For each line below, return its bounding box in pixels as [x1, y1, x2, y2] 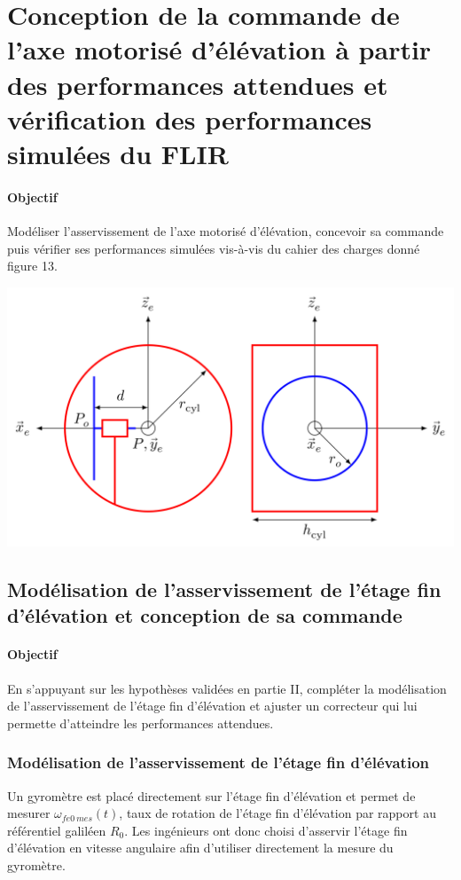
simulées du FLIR [7, 135, 229, 171]
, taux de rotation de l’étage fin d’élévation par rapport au [119, 804, 436, 822]
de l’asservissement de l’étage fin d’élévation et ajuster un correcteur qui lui [7, 696, 418, 715]
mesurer [7, 804, 51, 822]
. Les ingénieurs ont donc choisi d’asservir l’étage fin [124, 821, 408, 839]
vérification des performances [7, 100, 372, 137]
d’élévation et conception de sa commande [7, 601, 402, 629]
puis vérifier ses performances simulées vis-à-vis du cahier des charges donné [7, 239, 420, 257]
